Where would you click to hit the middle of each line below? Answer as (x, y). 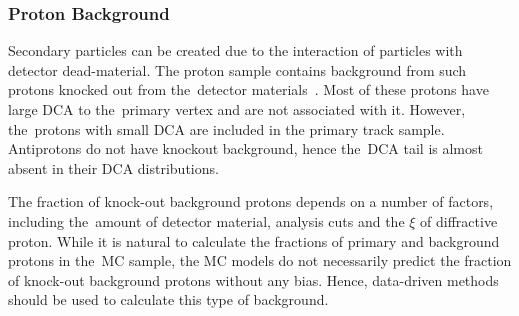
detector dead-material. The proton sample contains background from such (237, 69)
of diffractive (459, 220)
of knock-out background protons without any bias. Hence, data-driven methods (253, 279)
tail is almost (443, 148)
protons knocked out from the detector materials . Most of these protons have (248, 89)
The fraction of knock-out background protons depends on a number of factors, (251, 201)
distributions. (178, 167)
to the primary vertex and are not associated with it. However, (272, 109)
